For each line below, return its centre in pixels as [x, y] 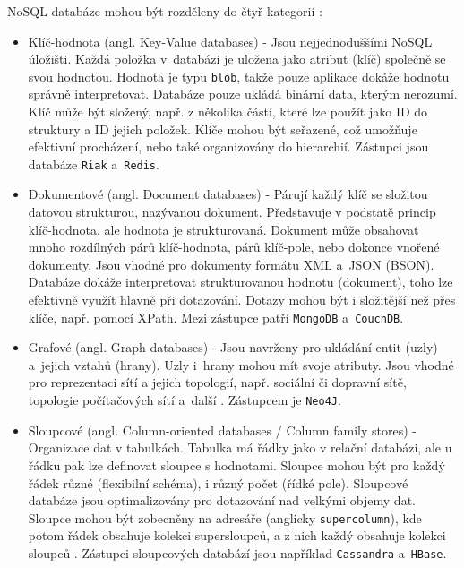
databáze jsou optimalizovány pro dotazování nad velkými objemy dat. [222, 500]
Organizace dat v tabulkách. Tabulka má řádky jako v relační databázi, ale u [240, 448]
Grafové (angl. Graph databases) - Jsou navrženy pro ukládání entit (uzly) [233, 347]
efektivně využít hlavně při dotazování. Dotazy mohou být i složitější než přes [242, 300]
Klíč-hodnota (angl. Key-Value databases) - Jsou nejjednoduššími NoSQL [230, 41]
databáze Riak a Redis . [94, 164]
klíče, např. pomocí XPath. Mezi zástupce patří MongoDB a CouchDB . [216, 317]
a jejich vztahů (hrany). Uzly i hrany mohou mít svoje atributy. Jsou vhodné [241, 364]
